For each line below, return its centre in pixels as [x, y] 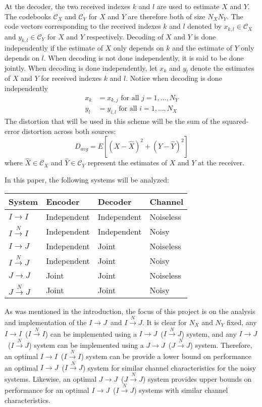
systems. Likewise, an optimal [51, 378]
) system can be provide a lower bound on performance [166, 356]
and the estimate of [202, 48]
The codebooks [28, 16]
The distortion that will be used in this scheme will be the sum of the [112, 121]
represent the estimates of [127, 163]
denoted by [204, 26]
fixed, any [242, 322]
